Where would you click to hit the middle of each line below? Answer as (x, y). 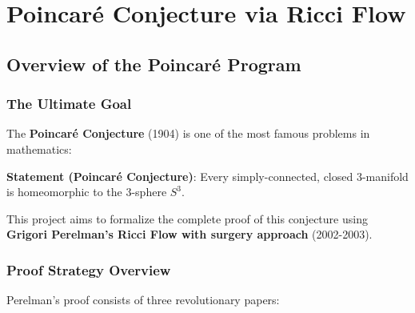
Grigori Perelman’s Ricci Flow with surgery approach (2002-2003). (190, 234)
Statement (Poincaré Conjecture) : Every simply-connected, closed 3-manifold (207, 176)
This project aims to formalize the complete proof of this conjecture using (187, 218)
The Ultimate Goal (69, 104)
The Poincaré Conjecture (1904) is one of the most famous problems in (188, 133)
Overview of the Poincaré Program (154, 64)
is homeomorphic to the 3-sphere (87, 192)
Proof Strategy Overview (89, 269)
